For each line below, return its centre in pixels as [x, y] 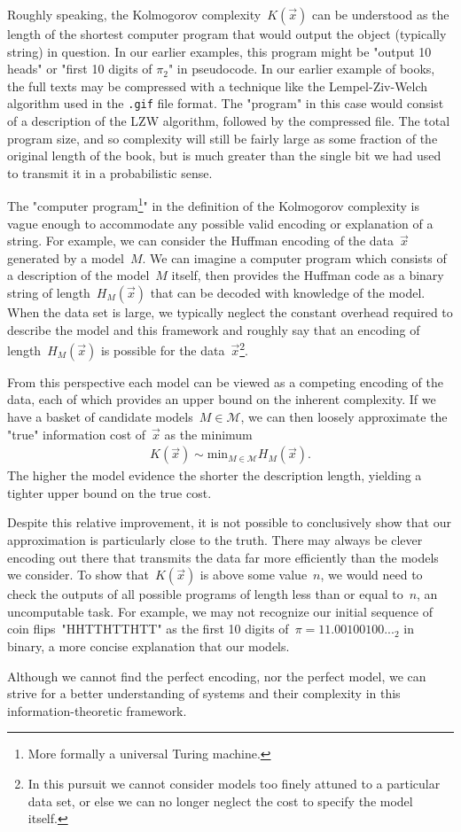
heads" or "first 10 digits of [80, 69]
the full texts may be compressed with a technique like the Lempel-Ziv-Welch [218, 86]
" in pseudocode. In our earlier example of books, [301, 69]
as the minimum [208, 434]
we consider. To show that [78, 575]
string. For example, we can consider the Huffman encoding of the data [201, 241]
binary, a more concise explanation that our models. [148, 646]
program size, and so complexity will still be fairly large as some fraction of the [223, 138]
